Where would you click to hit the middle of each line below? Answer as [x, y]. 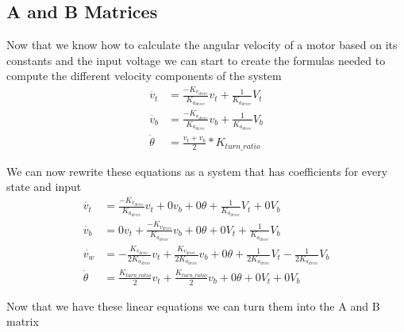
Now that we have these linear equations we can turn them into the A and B [193, 305]
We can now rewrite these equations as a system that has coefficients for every [197, 171]
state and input [44, 187]
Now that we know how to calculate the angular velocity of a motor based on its [202, 45]
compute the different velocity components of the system [144, 76]
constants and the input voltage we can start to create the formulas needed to [196, 60]
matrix [23, 321]
